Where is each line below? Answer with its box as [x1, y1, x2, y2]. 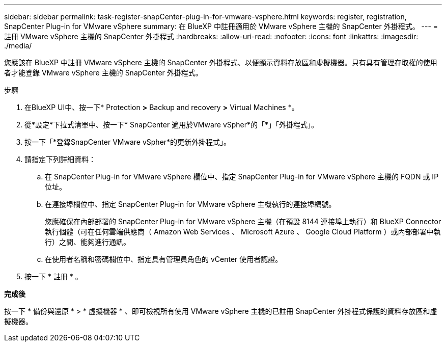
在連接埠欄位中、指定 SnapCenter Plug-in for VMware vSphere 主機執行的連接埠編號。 [45, 200, 336, 208]
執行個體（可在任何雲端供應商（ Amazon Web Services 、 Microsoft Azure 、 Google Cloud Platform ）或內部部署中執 [45, 227, 441, 236]
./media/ [4, 41, 32, 50]
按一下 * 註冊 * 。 [24, 272, 82, 281]
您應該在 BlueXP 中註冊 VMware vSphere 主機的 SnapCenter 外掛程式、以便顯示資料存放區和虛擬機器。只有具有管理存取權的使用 [4, 58, 437, 67]
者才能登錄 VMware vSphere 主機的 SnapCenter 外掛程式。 [4, 68, 203, 77]
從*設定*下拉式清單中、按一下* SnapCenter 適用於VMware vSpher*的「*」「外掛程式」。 [24, 120, 319, 129]
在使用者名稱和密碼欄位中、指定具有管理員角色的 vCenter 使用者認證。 [45, 255, 283, 263]
